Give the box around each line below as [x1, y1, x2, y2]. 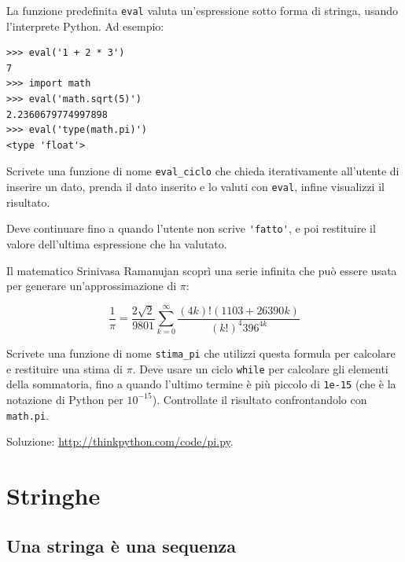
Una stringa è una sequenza [6, 533, 237, 557]
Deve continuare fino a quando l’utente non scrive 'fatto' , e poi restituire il [6, 220, 376, 237]
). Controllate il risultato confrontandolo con [152, 391, 367, 407]
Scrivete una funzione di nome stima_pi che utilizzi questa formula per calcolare [6, 344, 396, 361]
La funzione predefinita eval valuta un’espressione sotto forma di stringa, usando [6, 2, 399, 18]
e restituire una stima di [6, 360, 123, 377]
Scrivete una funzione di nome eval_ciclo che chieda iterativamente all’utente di [6, 163, 399, 179]
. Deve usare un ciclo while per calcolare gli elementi [132, 360, 388, 377]
